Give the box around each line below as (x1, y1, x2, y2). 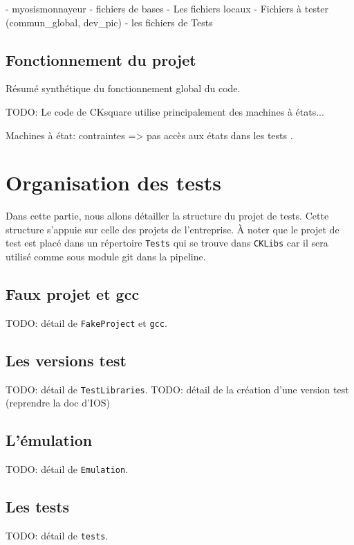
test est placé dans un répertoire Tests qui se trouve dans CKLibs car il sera (6, 235, 328, 250)
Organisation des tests (6, 168, 221, 197)
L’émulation (6, 429, 93, 451)
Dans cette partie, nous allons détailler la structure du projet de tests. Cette (6, 208, 329, 223)
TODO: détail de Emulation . (6, 462, 129, 476)
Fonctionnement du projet (6, 48, 196, 70)
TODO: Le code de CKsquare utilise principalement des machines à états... (6, 104, 324, 118)
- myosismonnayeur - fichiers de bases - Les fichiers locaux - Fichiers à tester (6, 1, 329, 15)
